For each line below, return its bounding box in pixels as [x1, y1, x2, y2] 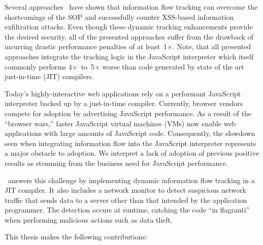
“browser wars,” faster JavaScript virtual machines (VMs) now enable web [5, 118, 236, 128]
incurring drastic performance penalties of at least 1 [5, 41, 168, 52]
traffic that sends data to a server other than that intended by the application [5, 194, 247, 205]
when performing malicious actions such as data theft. [5, 214, 173, 225]
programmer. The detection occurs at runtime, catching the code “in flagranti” [5, 204, 250, 215]
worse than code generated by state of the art [102, 61, 244, 72]
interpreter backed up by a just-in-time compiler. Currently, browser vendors [5, 98, 243, 109]
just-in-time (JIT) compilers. [5, 71, 94, 82]
